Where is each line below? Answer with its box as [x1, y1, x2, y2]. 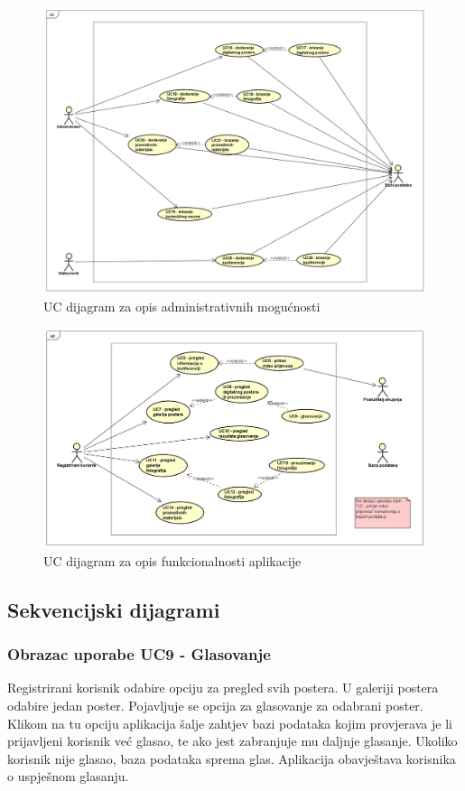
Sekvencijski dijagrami [7, 595, 220, 623]
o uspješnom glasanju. [7, 767, 129, 786]
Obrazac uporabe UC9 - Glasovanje [7, 643, 271, 665]
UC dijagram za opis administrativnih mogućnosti [43, 296, 321, 315]
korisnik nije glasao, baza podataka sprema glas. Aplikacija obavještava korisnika [7, 749, 456, 768]
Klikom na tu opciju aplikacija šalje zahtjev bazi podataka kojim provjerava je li [7, 713, 452, 732]
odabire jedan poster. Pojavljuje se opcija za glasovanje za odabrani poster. [7, 696, 423, 715]
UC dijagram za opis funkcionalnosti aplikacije [43, 551, 302, 570]
